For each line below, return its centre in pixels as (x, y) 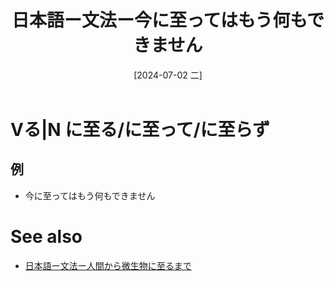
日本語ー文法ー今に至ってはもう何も (159, 20)
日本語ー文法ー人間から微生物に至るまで (108, 265)
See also (46, 236)
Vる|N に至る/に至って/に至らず (140, 129)
